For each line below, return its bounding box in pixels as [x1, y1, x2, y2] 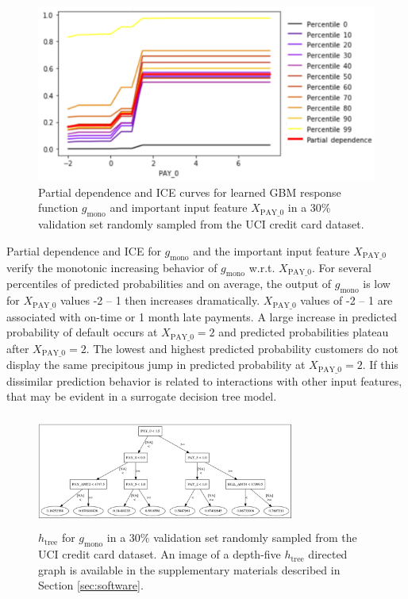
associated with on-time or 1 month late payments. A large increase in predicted [6, 308, 397, 324]
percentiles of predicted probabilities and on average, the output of [6, 275, 332, 292]
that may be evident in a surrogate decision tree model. [6, 388, 277, 405]
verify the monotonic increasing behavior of [6, 259, 217, 275]
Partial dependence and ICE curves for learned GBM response [38, 183, 341, 200]
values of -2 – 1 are [300, 292, 393, 309]
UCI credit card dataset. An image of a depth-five [38, 546, 281, 563]
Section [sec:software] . [38, 577, 144, 593]
